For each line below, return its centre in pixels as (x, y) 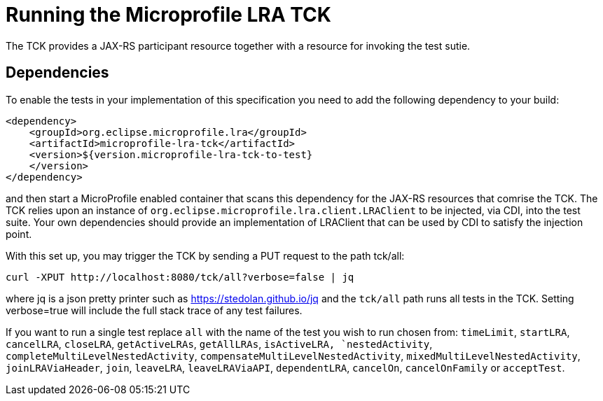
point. (19, 234)
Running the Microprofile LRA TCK (168, 15)
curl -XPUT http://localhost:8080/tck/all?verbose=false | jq (180, 277)
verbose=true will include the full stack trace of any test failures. (154, 310)
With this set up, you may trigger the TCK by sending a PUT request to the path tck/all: (205, 255)
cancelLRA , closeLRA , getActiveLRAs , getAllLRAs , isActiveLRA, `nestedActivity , (219, 344)
